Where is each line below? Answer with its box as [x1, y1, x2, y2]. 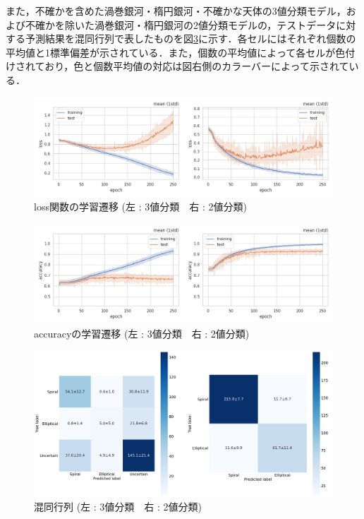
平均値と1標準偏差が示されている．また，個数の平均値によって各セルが [6, 44, 336, 59]
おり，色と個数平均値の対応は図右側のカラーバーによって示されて [44, 59, 349, 73]
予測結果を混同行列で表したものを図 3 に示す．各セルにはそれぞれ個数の [25, 31, 356, 46]
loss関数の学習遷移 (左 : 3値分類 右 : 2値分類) [34, 199, 247, 214]
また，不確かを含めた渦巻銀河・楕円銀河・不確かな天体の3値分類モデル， [6, 4, 346, 18]
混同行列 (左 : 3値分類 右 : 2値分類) [34, 499, 202, 514]
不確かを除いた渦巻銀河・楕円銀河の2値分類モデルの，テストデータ [25, 17, 336, 32]
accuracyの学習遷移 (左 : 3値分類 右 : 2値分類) [34, 326, 250, 340]
